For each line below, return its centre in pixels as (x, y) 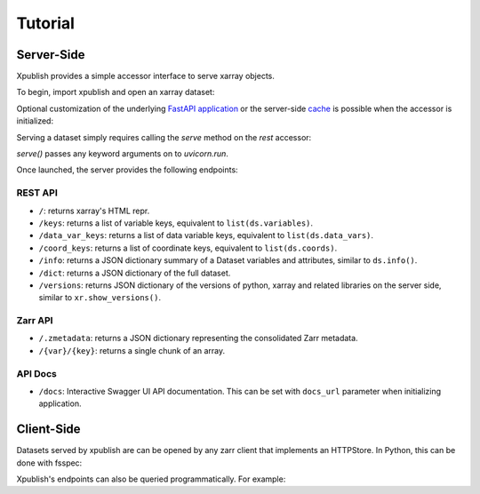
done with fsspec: (49, 463)
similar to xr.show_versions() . (100, 298)
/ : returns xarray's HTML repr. (94, 211)
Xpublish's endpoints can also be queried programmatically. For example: (151, 479)
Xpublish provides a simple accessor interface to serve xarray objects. (146, 76)
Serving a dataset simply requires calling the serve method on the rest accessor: (164, 137)
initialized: (35, 121)
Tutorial (46, 23)
